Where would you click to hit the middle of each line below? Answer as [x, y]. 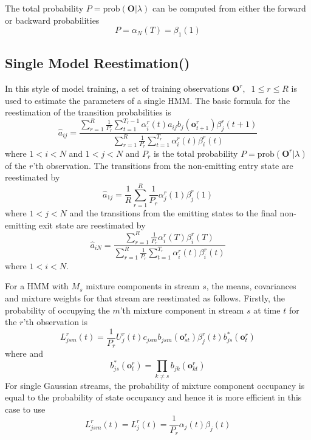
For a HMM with [37, 286]
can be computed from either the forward [229, 8]
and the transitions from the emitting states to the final [173, 213]
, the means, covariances [251, 286]
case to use [25, 409]
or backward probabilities [52, 20]
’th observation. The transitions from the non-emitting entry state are [163, 165]
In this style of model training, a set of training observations [117, 88]
